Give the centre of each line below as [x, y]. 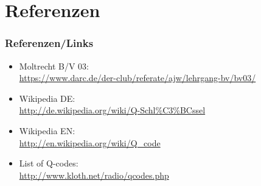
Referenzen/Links [49, 43]
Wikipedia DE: [47, 98]
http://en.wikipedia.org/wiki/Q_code [90, 142]
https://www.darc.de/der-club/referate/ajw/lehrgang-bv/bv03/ [137, 78]
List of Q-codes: [49, 163]
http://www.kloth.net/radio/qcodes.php [94, 175]
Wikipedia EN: [47, 130]
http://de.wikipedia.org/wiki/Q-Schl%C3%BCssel [112, 110]
